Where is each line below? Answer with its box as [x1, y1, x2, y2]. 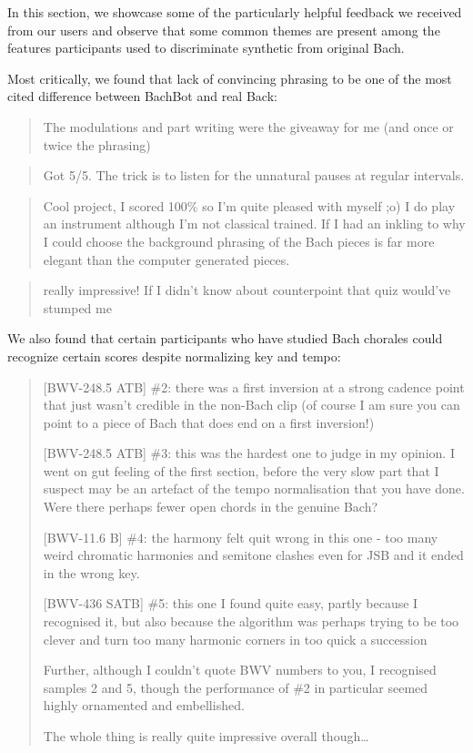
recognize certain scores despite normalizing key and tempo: [7, 346, 341, 365]
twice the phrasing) [43, 135, 151, 154]
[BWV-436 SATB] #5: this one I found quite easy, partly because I [43, 594, 418, 613]
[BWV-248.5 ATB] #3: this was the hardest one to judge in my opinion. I [43, 443, 455, 463]
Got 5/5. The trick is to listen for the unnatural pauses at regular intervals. [43, 166, 465, 185]
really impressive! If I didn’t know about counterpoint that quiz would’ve [43, 280, 451, 300]
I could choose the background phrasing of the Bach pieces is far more [43, 231, 435, 250]
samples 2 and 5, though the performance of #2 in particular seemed [43, 677, 428, 697]
